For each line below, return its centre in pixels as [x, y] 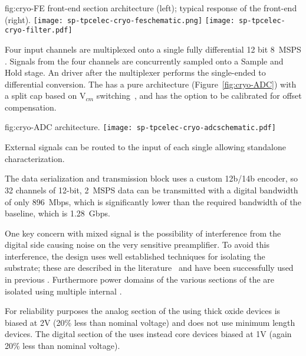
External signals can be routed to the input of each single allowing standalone [145, 147]
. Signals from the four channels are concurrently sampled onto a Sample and [144, 61]
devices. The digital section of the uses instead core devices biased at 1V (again [148, 334]
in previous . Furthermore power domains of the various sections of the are [140, 279]
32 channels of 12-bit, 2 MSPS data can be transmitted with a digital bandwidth [152, 190]
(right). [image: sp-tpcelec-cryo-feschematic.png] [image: [120, 19]
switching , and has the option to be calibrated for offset [199, 96]
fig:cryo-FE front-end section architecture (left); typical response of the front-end [151, 8]
